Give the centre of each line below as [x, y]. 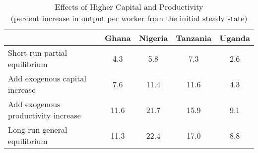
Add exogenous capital [47, 78]
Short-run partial [38, 53]
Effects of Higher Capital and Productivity [129, 7]
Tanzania [194, 38]
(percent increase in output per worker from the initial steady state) [129, 18]
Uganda [235, 38]
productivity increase [44, 115]
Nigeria [153, 38]
